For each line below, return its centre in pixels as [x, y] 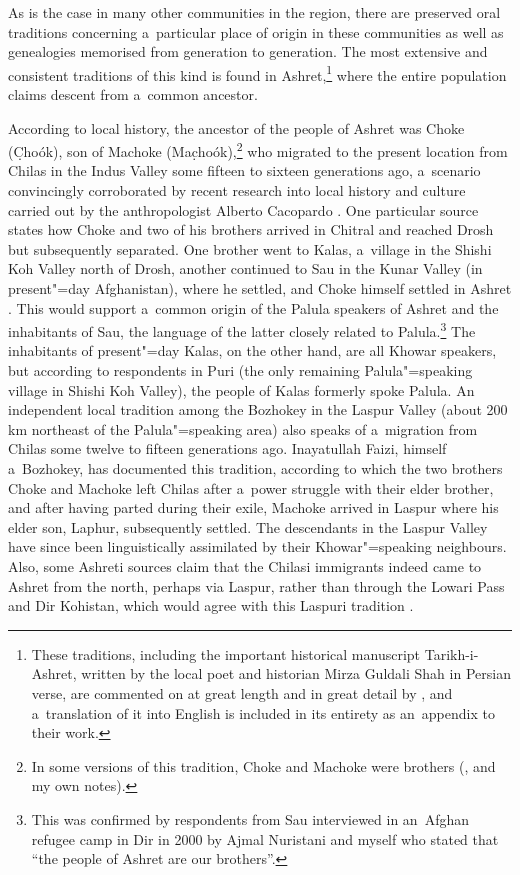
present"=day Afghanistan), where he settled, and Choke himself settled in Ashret [260, 288]
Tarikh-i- [451, 653]
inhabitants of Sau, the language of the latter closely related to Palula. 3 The [242, 329]
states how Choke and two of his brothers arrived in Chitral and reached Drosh [251, 229]
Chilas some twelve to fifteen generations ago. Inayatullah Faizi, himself [227, 448]
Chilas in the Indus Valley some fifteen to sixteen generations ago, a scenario [244, 170]
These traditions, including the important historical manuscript [226, 653]
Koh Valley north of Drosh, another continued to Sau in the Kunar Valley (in [245, 268]
